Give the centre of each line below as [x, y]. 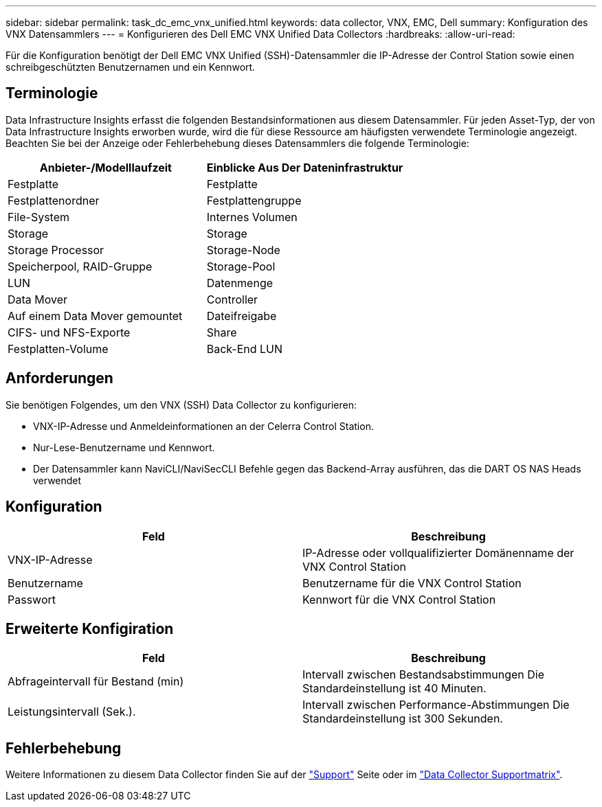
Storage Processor [56, 250]
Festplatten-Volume [58, 349]
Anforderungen [59, 378]
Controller [232, 299]
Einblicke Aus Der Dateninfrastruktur [305, 167]
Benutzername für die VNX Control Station [412, 583]
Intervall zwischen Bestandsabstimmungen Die [424, 675]
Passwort [32, 599]
